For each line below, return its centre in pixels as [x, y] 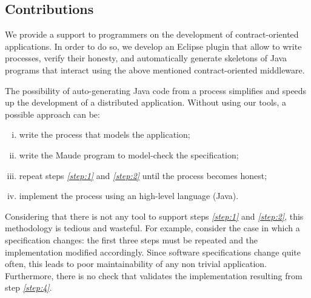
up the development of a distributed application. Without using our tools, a [145, 102]
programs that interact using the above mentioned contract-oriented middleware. [155, 69]
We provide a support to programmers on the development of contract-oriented [152, 34]
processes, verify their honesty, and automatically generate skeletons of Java [146, 58]
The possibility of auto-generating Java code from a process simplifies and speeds [156, 90]
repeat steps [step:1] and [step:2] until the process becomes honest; [143, 175]
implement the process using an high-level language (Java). [129, 196]
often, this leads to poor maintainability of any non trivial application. [136, 264]
